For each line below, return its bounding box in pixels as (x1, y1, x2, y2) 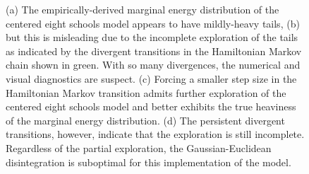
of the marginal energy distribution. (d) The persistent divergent (6, 112, 285, 127)
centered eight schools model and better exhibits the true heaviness (6, 99, 296, 114)
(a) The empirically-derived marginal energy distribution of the (6, 2, 279, 16)
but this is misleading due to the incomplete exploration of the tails (6, 30, 298, 45)
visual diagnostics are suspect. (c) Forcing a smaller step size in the (6, 71, 297, 86)
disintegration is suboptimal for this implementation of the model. (6, 154, 291, 169)
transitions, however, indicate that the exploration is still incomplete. (6, 127, 305, 141)
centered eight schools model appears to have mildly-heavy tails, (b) (6, 16, 300, 30)
